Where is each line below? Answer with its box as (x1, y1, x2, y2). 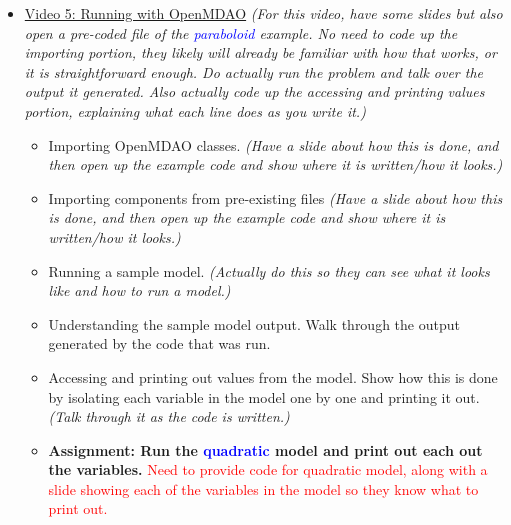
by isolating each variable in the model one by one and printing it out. (48, 386, 480, 407)
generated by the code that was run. (48, 333, 271, 354)
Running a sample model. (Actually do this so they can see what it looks (48, 260, 490, 281)
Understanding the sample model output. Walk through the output (48, 313, 460, 334)
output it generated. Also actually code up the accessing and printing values (24, 81, 485, 102)
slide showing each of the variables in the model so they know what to (48, 478, 479, 499)
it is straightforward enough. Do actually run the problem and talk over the (24, 61, 484, 82)
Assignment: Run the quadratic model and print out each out (48, 439, 483, 460)
